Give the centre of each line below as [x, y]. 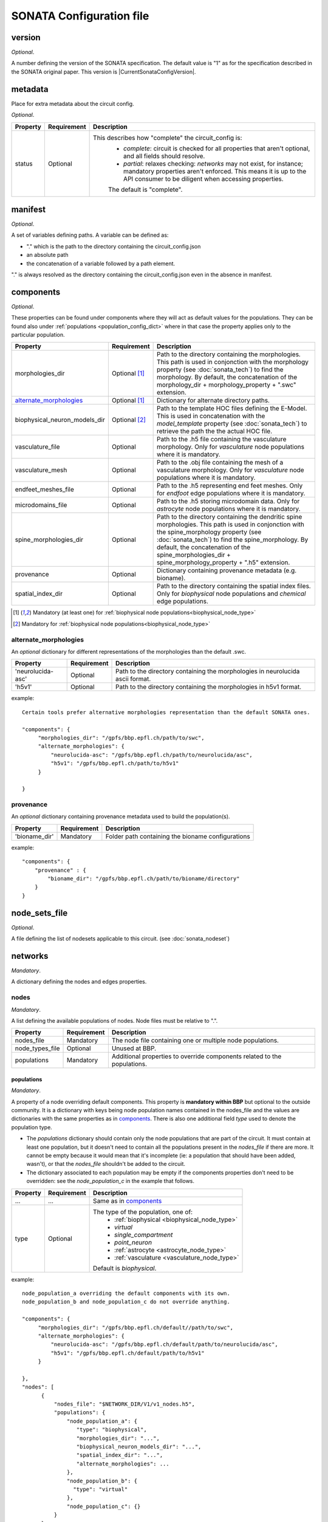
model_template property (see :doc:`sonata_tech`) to [232, 424]
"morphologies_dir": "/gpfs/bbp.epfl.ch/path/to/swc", [121, 738]
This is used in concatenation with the [211, 416]
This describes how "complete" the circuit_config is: [168, 138]
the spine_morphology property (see [209, 532]
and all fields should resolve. [164, 156]
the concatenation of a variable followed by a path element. [101, 263]
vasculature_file [37, 447]
